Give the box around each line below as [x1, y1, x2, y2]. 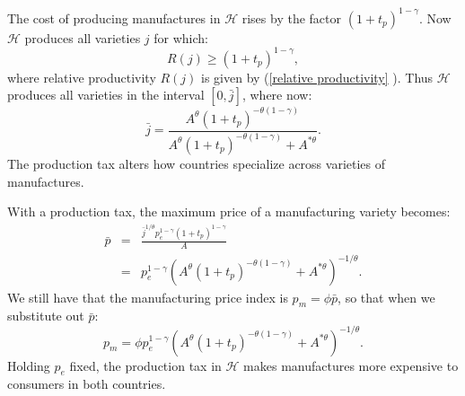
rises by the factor [241, 8, 342, 27]
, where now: [241, 85, 312, 104]
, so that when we [338, 287, 435, 306]
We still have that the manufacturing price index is [7, 287, 288, 306]
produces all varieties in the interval [7, 85, 205, 104]
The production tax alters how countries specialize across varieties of [7, 154, 386, 172]
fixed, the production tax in [69, 356, 222, 374]
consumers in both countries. [7, 374, 166, 393]
